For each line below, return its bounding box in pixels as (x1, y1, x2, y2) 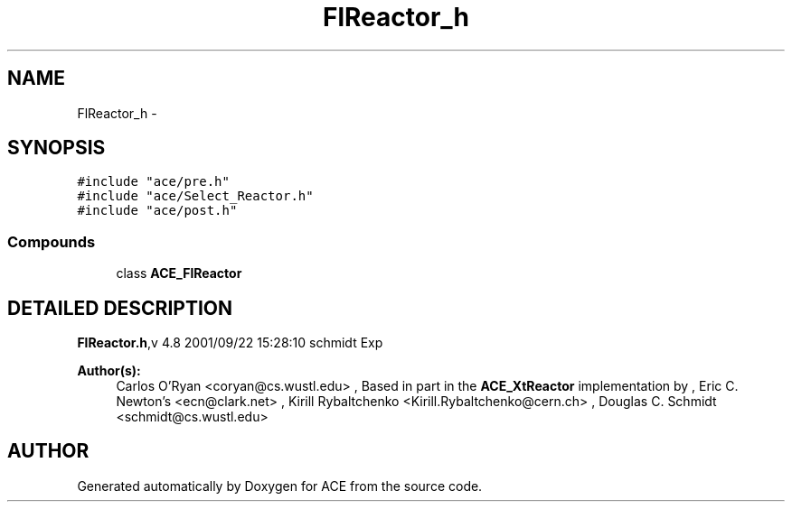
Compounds (7, 232, 96, 251)
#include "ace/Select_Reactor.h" (77, 189, 314, 204)
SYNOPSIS (7, 136, 106, 160)
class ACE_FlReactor (116, 265, 242, 282)
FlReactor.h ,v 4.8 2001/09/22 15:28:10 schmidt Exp (77, 335, 383, 351)
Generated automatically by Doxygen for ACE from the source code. (77, 477, 483, 494)
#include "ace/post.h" (77, 203, 238, 218)
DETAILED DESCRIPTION (7, 296, 233, 319)
